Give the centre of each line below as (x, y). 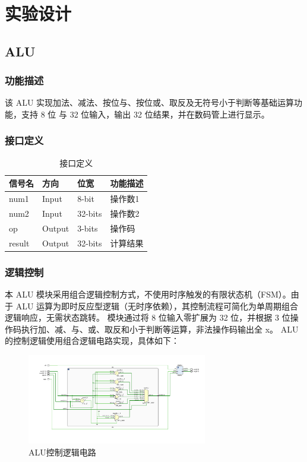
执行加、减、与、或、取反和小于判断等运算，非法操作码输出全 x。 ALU (160, 329)
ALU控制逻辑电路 (62, 452)
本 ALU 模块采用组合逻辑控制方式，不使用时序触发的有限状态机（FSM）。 (148, 294)
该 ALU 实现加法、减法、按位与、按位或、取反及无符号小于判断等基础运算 (150, 102)
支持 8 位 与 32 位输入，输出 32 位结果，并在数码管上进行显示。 (145, 114)
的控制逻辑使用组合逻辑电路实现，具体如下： (92, 341)
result (19, 243)
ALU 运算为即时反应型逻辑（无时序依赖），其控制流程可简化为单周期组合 (157, 306)
